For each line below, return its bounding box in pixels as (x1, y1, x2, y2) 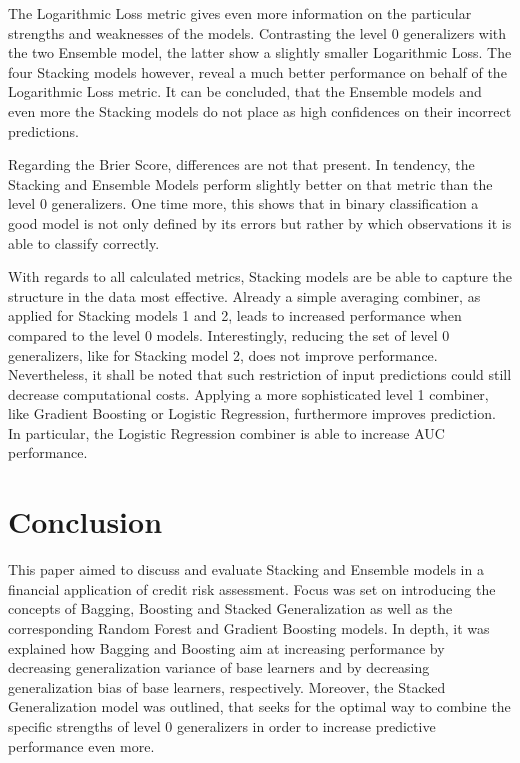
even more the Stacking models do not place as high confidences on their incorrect (8, 100, 512, 121)
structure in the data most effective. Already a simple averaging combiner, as (8, 285, 481, 306)
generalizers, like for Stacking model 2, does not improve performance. (8, 344, 438, 365)
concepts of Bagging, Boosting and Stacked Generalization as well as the (8, 598, 453, 619)
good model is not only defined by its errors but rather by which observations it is (8, 212, 512, 233)
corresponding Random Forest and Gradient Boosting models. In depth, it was (8, 617, 490, 638)
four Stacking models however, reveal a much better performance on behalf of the (8, 61, 507, 82)
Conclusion (8, 501, 163, 542)
